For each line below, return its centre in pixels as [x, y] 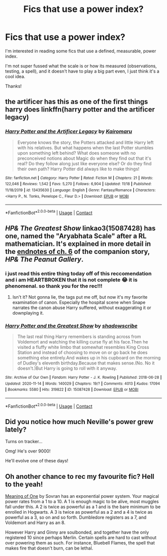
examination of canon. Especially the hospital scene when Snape [79, 302]
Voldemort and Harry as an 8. [35, 523]
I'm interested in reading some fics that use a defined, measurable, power [81, 51]
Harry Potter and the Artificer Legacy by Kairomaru [69, 131]
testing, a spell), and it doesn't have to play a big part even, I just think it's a [82, 71]
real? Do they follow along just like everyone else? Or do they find [84, 163]
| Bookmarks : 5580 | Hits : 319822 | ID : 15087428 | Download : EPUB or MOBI [72, 390]
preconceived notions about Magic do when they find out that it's [84, 158]
